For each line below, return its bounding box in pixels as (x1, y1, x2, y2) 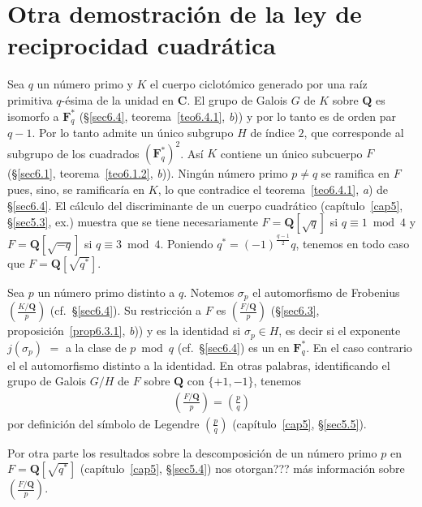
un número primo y (37, 75, 133, 92)
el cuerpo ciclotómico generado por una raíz (150, 75, 368, 92)
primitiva (7, 91, 53, 108)
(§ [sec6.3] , (270, 302, 320, 319)
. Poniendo (160, 234, 213, 251)
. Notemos (183, 283, 235, 300)
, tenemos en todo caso (295, 234, 410, 251)
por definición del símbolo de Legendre (7, 415, 200, 432)
